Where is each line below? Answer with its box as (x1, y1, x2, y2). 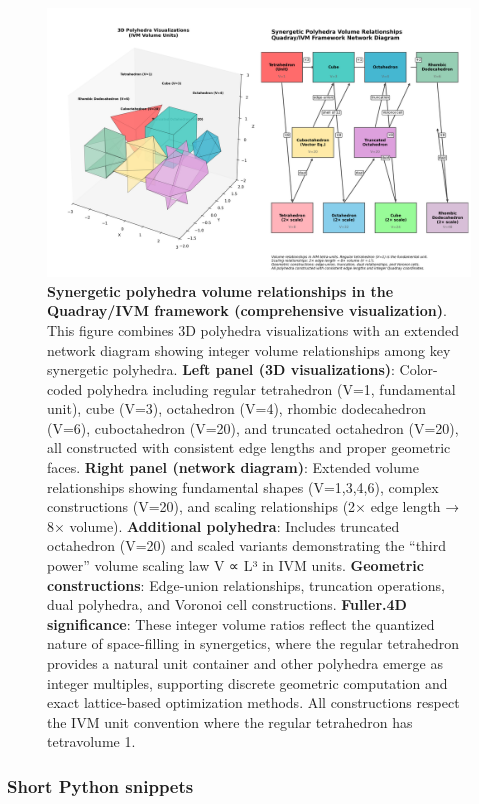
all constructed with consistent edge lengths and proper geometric (47, 437, 451, 458)
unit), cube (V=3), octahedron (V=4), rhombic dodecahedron (47, 398, 426, 419)
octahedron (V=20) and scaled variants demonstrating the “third (47, 535, 447, 556)
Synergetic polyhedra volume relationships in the (47, 280, 394, 301)
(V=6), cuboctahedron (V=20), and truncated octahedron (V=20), (47, 417, 459, 438)
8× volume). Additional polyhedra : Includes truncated (47, 515, 400, 536)
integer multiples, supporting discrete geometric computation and (47, 672, 448, 693)
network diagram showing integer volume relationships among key (47, 339, 451, 360)
